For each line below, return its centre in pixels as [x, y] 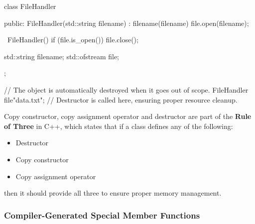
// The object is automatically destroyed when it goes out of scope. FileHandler [126, 89]
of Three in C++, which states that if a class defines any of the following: [119, 126]
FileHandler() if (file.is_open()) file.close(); [73, 40]
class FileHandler [30, 6]
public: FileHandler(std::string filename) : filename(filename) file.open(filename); [127, 23]
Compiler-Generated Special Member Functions [102, 215]
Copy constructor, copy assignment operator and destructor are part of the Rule [128, 116]
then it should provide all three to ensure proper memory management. [113, 193]
